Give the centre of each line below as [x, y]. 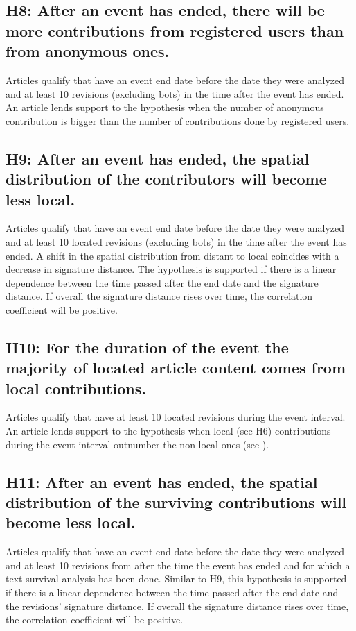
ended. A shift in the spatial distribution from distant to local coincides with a [172, 255]
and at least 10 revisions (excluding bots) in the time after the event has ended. [175, 93]
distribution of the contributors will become [166, 179]
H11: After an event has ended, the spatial [162, 481]
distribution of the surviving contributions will [176, 502]
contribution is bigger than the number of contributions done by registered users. [178, 120]
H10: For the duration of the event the [147, 347]
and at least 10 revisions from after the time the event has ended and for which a [178, 565]
